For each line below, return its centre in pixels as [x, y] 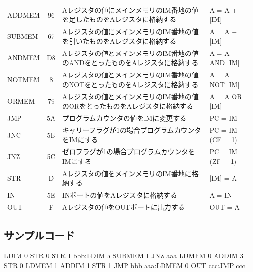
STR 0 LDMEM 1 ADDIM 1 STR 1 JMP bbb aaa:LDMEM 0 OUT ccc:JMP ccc [125, 265]
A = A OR [226, 96]
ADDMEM [24, 14]
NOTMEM [24, 79]
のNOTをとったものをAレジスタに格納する [130, 84]
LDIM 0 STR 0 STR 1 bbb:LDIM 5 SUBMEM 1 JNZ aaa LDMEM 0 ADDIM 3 [124, 256]
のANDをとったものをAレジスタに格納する [130, 63]
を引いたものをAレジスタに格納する [119, 41]
